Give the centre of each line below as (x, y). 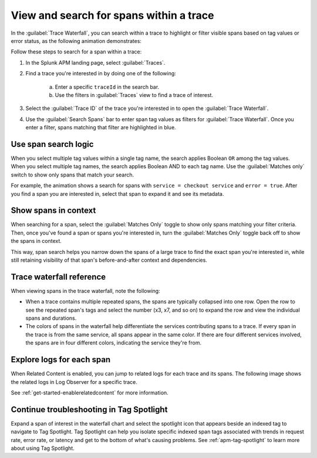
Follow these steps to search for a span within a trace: (76, 52)
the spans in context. (36, 241)
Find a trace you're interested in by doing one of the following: (101, 73)
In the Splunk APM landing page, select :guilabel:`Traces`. (95, 62)
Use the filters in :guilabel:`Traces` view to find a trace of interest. (134, 95)
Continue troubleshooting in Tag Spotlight (89, 409)
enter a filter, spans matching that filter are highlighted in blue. (101, 128)
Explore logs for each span (61, 360)
